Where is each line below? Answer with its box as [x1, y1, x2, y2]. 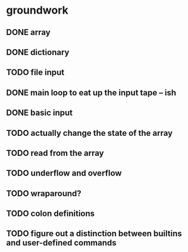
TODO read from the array [6, 148, 104, 158]
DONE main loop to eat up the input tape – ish [6, 87, 177, 98]
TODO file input [6, 68, 65, 78]
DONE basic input [6, 108, 73, 118]
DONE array [6, 27, 51, 37]
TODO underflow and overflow [6, 168, 122, 178]
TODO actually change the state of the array [6, 128, 173, 138]
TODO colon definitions [6, 209, 95, 219]
